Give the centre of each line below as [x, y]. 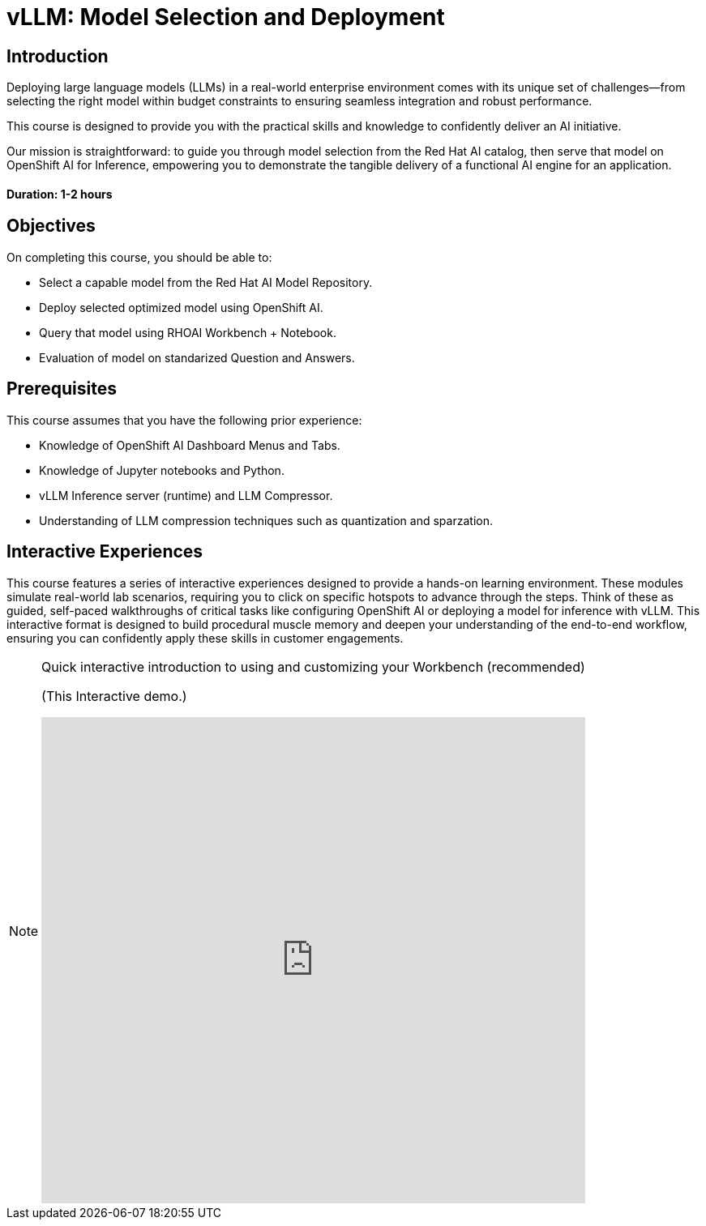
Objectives [51, 226]
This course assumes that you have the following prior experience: [184, 420]
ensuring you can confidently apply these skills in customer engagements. [205, 638]
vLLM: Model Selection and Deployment [226, 17]
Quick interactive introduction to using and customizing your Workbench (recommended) [313, 666]
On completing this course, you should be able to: [139, 257]
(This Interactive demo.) [114, 696]
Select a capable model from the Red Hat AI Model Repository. [206, 282]
